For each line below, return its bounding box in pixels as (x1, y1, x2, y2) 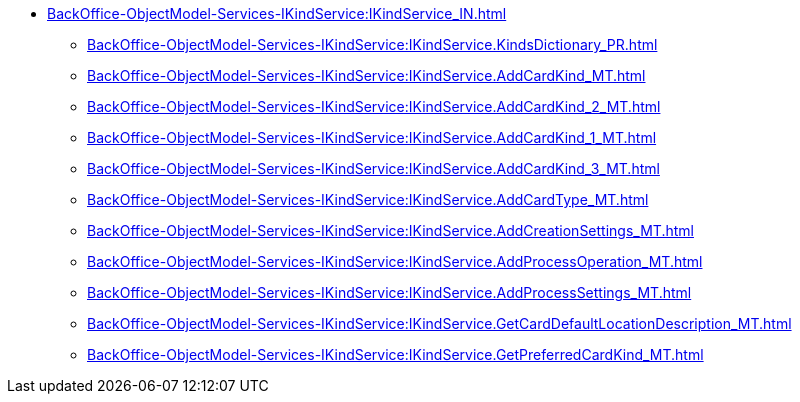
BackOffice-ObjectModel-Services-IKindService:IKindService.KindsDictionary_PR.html (87, 36, 658, 53)
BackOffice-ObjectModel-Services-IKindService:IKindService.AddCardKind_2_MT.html (87, 98, 661, 115)
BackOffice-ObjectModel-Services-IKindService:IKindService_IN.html (47, 5, 507, 22)
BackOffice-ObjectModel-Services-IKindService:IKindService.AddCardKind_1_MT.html (87, 129, 657, 146)
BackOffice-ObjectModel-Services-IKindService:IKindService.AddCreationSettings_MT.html (87, 222, 694, 239)
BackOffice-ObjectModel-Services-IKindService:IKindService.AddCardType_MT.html (87, 191, 649, 208)
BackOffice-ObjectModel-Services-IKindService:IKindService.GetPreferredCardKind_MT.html (87, 346, 704, 363)
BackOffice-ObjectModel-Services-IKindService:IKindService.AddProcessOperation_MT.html (87, 253, 703, 270)
